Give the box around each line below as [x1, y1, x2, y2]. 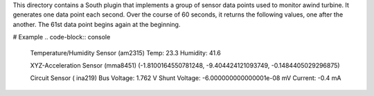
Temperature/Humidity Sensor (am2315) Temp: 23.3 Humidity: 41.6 [30, 48, 222, 57]
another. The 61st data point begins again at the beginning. [12, 20, 181, 28]
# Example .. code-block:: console [12, 33, 111, 41]
